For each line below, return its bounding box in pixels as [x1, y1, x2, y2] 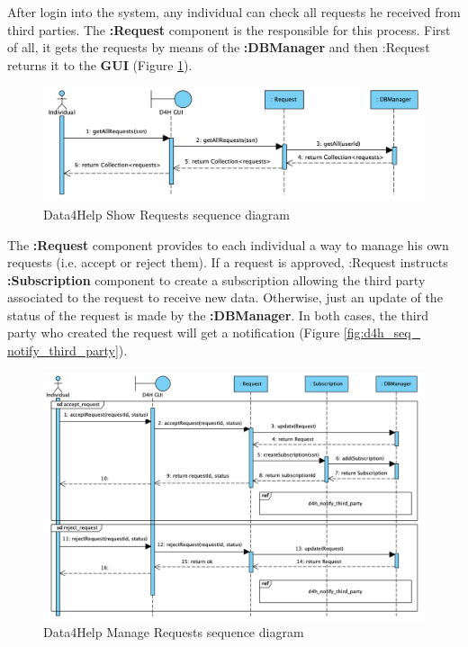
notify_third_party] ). [7, 341, 128, 360]
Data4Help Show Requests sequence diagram [43, 204, 291, 223]
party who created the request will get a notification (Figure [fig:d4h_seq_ [7, 323, 421, 342]
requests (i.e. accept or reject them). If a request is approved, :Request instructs [7, 253, 448, 272]
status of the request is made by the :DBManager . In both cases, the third [7, 305, 428, 324]
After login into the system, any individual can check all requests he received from [7, 3, 461, 21]
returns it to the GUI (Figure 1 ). [7, 55, 193, 74]
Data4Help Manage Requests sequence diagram [43, 623, 304, 642]
